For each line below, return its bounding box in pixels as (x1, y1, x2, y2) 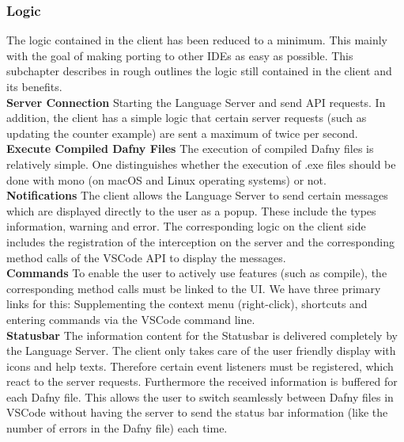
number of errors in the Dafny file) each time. (6, 420, 228, 436)
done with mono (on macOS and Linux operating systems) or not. (6, 171, 327, 188)
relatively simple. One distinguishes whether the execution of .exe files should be (6, 155, 396, 172)
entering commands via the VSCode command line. (6, 311, 255, 327)
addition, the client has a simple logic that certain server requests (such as (6, 109, 367, 126)
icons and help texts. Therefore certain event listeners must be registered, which (6, 357, 394, 374)
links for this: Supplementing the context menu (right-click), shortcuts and (6, 295, 368, 312)
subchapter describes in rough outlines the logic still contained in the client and (6, 63, 392, 79)
